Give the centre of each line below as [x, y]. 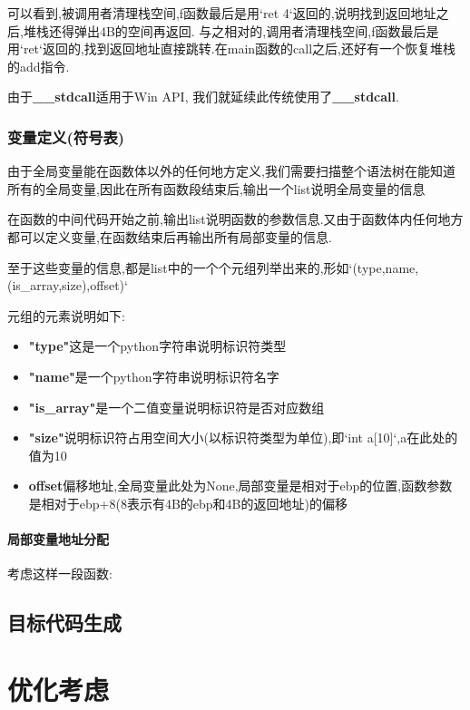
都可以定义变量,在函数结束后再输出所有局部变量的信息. [170, 236]
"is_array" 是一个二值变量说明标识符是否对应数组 [176, 407]
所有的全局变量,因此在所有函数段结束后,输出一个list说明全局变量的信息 [216, 188]
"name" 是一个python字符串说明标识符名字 [154, 376]
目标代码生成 [64, 622]
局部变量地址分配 [58, 539]
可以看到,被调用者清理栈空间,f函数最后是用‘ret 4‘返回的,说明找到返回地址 [222, 13]
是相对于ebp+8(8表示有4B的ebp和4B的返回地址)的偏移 [188, 503]
